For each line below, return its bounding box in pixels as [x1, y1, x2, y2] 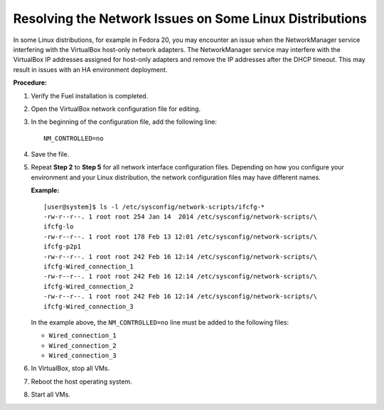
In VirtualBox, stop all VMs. [31, 364, 110, 373]
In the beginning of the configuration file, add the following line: [31, 117, 217, 126]
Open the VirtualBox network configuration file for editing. [31, 104, 201, 113]
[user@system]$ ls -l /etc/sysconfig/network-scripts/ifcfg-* [43, 203, 265, 211]
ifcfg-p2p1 [43, 243, 82, 251]
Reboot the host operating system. [31, 377, 132, 386]
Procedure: [13, 78, 48, 87]
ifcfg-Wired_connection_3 [43, 303, 134, 310]
